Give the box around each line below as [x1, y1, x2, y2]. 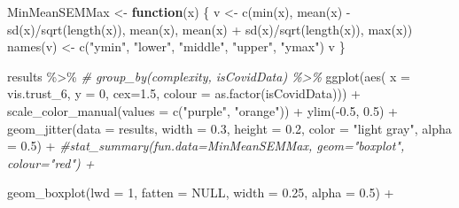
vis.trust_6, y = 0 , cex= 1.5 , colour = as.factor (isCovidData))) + [7, 84, 361, 103]
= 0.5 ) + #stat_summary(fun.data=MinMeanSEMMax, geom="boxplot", [7, 136, 405, 155]
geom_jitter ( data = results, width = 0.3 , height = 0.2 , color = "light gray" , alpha [7, 119, 452, 137]
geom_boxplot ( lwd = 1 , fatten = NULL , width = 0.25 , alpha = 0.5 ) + [7, 183, 394, 202]
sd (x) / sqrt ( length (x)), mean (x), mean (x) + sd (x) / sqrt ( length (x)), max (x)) [7, 19, 413, 38]
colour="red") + [7, 153, 95, 172]
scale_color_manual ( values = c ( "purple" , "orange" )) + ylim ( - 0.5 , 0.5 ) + [7, 101, 398, 119]
